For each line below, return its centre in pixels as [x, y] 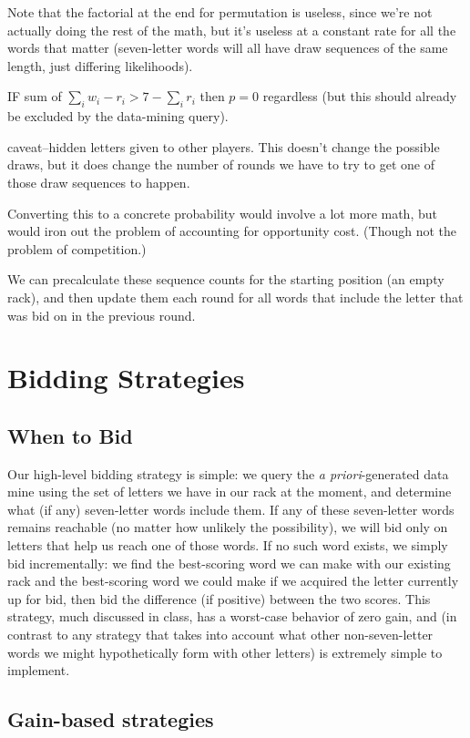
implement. [39, 670]
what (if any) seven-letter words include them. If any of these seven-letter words [231, 509]
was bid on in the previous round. [102, 315]
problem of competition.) [77, 248]
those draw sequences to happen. [99, 182]
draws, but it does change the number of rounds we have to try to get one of [221, 164]
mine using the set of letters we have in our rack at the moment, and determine [230, 492]
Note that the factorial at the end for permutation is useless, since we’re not [220, 12]
